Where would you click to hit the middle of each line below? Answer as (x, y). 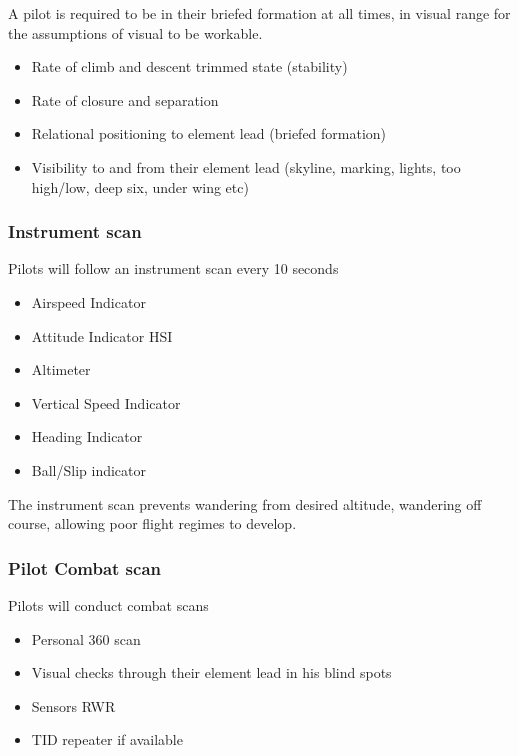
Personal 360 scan (86, 638)
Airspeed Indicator (88, 301)
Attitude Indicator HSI (102, 335)
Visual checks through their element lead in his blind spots (211, 672)
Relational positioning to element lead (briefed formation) (209, 133)
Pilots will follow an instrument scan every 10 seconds (173, 268)
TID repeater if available (107, 739)
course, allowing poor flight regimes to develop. (152, 523)
